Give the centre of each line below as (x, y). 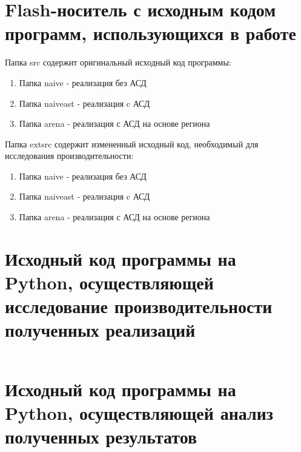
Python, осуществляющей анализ (139, 412)
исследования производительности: (69, 156)
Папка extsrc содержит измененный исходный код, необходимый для (132, 143)
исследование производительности (139, 306)
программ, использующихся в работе (150, 33)
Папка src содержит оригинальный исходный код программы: (118, 62)
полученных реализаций (100, 330)
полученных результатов (101, 436)
